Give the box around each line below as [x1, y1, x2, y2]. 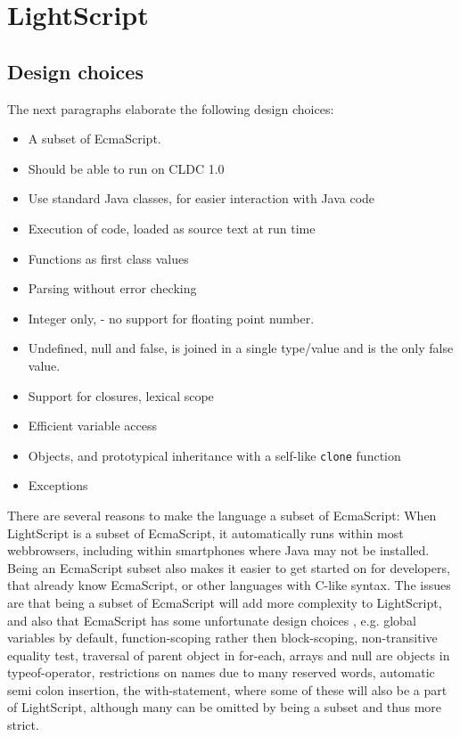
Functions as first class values [28, 249, 189, 267]
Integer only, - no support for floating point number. [28, 308, 315, 327]
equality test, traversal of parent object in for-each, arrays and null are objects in [7, 645, 450, 664]
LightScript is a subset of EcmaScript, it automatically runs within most [7, 523, 404, 542]
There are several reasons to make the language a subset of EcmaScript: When [7, 505, 437, 524]
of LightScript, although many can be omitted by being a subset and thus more [7, 698, 442, 717]
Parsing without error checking [28, 279, 197, 298]
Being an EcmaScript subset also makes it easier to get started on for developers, [7, 558, 450, 577]
